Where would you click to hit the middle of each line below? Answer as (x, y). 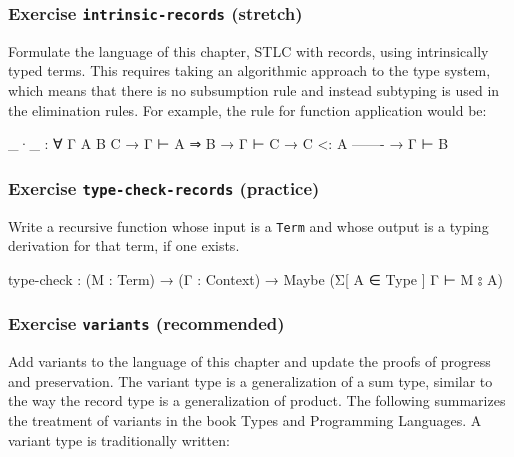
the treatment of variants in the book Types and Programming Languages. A (245, 419)
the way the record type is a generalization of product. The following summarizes (257, 400)
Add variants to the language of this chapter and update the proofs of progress (249, 361)
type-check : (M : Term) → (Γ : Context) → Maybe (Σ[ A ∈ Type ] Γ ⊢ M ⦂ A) (255, 278)
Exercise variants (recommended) (146, 323)
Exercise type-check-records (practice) (164, 187)
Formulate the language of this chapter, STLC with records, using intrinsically (248, 50)
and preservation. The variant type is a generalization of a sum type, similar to (250, 380)
